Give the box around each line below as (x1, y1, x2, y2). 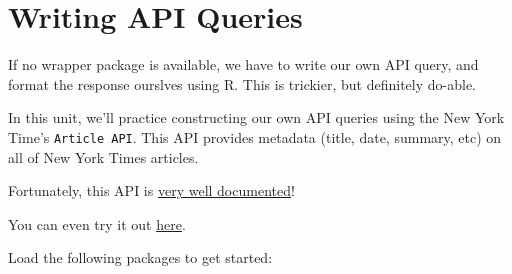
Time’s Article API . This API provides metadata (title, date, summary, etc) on (8, 126, 502, 147)
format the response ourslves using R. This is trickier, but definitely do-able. (8, 73, 476, 94)
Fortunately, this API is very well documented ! (8, 180, 295, 201)
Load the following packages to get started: (8, 247, 273, 268)
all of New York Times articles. (8, 146, 199, 167)
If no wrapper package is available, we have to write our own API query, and (8, 54, 479, 75)
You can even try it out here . (8, 213, 186, 234)
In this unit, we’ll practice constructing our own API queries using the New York (8, 107, 505, 128)
